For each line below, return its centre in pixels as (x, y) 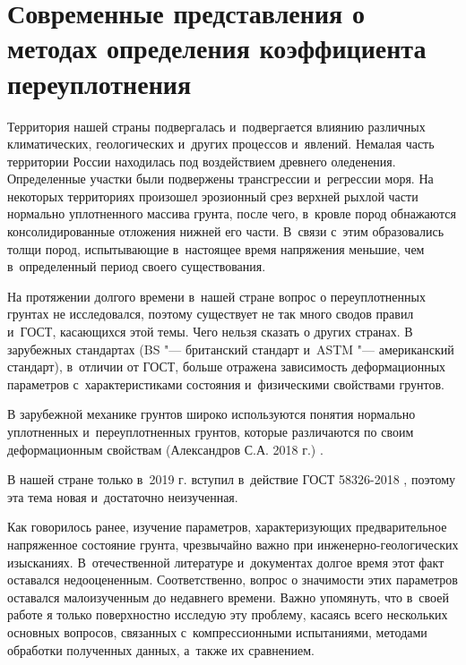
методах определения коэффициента (217, 48)
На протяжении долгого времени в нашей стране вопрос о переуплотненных (216, 296)
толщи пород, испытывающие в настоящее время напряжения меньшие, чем (216, 248)
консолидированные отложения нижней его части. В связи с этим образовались (226, 231)
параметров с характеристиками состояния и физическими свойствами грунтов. (226, 384)
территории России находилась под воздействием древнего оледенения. (202, 161)
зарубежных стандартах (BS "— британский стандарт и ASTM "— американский (231, 349)
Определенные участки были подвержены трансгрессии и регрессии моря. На (220, 179)
